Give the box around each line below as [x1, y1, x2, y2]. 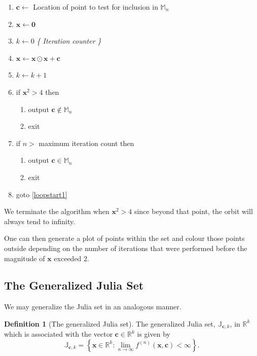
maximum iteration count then [39, 137, 134, 148]
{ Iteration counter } [36, 35, 101, 46]
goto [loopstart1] [16, 189, 67, 199]
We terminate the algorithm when [4, 206, 109, 217]
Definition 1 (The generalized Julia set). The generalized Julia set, [4, 318, 215, 329]
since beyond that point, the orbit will [134, 206, 253, 217]
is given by [137, 329, 170, 339]
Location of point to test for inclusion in [33, 2, 158, 12]
